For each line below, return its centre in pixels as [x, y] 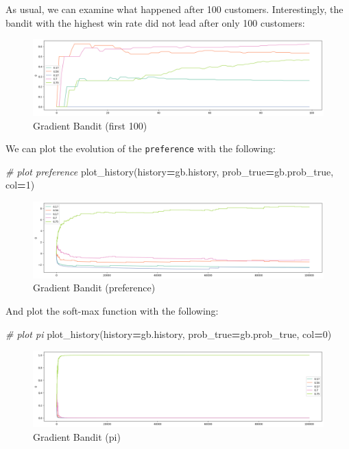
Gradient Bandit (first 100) [90, 125]
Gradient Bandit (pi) [77, 436]
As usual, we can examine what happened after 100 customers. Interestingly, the [174, 9]
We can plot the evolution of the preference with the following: [141, 148]
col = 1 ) [20, 185]
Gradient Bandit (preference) [94, 288]
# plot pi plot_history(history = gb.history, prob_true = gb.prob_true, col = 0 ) [169, 333]
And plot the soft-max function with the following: [112, 311]
